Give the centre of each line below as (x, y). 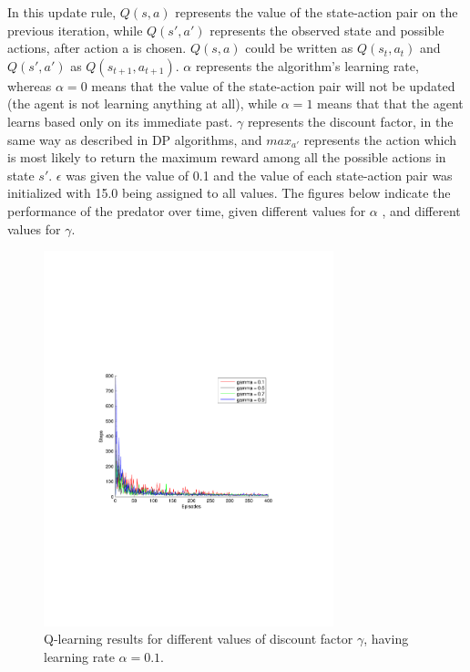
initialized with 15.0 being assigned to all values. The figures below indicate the (229, 193)
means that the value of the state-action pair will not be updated (273, 85)
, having (386, 639)
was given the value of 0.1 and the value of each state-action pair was (259, 175)
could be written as (299, 48)
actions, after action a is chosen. (97, 48)
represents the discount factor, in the (350, 121)
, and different (421, 210)
